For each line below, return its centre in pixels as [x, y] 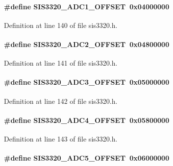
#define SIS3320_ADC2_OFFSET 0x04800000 [87, 44]
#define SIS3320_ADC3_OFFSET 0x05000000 [87, 82]
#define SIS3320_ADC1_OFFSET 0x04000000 [87, 6]
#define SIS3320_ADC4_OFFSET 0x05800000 [87, 120]
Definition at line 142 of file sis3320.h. [61, 101]
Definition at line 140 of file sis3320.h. [61, 25]
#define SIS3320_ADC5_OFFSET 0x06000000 [87, 158]
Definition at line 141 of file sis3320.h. [61, 63]
